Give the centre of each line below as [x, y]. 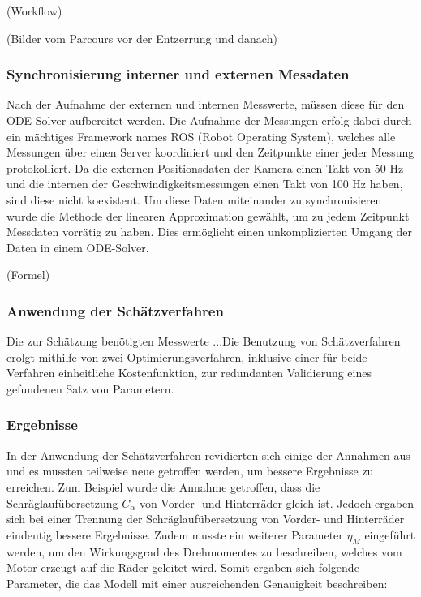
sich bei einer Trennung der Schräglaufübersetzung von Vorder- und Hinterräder [206, 519]
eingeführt [390, 534]
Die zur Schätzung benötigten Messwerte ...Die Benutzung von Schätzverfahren [204, 341]
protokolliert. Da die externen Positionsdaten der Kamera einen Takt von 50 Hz [205, 168]
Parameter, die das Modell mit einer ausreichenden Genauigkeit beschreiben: [197, 583]
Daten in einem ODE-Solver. [78, 247]
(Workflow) [34, 11]
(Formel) [28, 275]
